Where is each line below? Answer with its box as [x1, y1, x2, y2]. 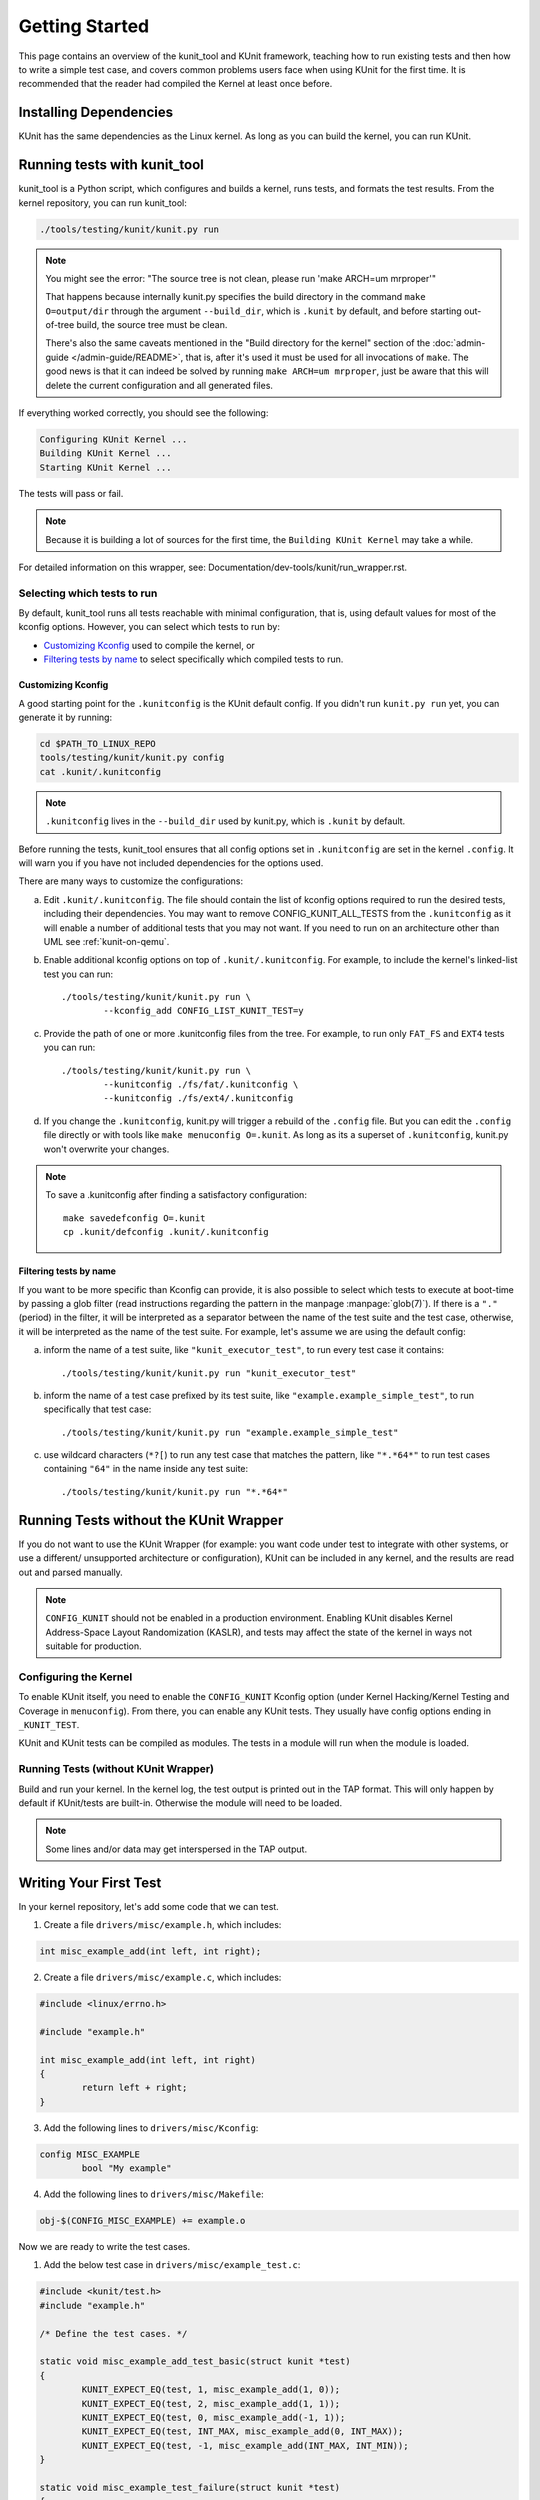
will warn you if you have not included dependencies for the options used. [18, 856, 324, 869]
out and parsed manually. [18, 1566, 124, 1578]
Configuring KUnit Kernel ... [39, 434, 188, 445]
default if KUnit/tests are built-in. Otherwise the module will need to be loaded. [18, 1796, 343, 1809]
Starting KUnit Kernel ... [39, 461, 172, 473]
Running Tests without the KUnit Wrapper [18, 1511, 284, 1529]
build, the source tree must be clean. [76, 319, 228, 331]
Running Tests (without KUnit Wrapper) [18, 1762, 215, 1776]
